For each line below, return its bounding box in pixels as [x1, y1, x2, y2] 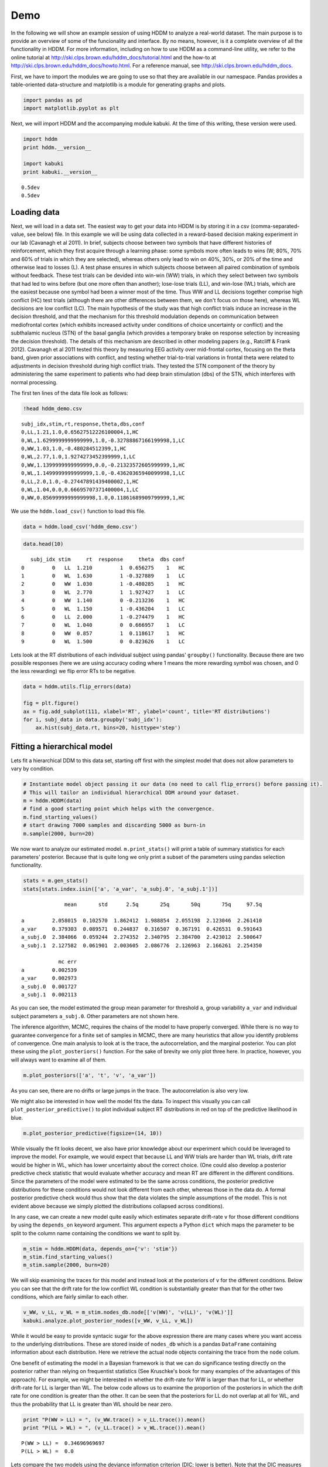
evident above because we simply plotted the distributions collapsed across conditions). [11, 1202, 224, 1209]
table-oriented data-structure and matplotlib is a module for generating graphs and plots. [11, 81, 226, 88]
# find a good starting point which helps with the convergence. [23, 806, 215, 812]
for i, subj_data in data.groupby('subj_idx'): [23, 716, 162, 723]
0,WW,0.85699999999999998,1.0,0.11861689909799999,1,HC [21, 495, 185, 501]
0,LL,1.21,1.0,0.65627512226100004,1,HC [21, 429, 139, 435]
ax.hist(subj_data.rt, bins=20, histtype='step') [35, 725, 181, 731]
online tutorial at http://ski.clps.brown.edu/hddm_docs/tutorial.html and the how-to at [11, 53, 216, 61]
